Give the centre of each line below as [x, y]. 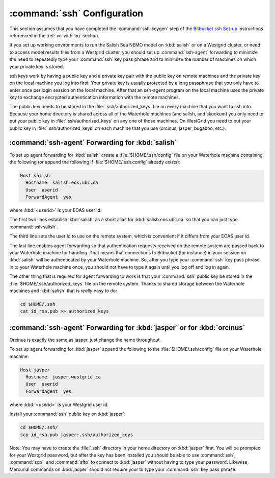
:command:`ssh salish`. [34, 227]
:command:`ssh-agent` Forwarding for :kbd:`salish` [93, 143]
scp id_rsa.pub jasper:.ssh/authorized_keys [77, 435]
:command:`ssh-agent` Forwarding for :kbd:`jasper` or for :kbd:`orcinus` [127, 328]
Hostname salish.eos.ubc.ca [62, 183]
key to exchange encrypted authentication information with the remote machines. [95, 98]
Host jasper [35, 370]
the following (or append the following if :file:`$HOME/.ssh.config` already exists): [95, 162]
